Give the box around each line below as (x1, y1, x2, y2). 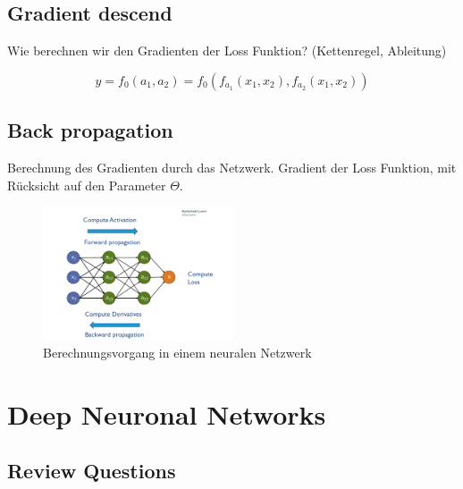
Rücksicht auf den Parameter (7, 175, 166, 194)
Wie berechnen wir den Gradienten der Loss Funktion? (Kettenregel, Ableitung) (7, 41, 447, 60)
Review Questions (7, 457, 176, 485)
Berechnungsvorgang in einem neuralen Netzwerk (43, 343, 312, 362)
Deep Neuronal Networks (7, 395, 326, 432)
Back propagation (7, 116, 173, 144)
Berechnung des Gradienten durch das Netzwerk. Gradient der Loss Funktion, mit (7, 158, 457, 176)
